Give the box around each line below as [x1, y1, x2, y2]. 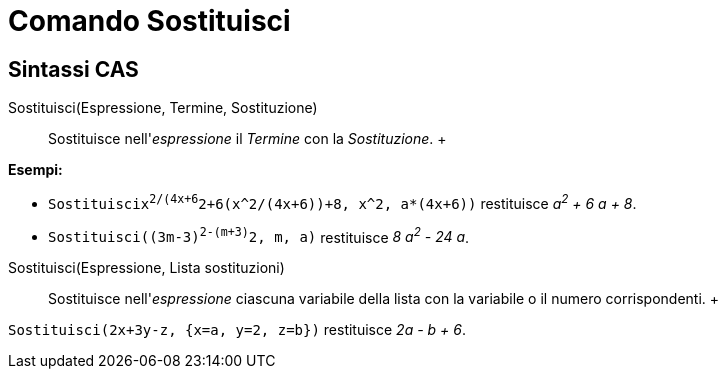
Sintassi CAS [8, 56, 139, 82]
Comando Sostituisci [8, 4, 291, 38]
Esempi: [8, 161, 63, 179]
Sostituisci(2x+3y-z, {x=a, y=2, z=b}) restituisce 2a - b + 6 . [8, 321, 466, 339]
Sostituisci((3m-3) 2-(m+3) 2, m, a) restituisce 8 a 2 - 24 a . [48, 225, 470, 246]
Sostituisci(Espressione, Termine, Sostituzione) [8, 99, 318, 117]
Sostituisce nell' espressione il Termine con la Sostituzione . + [48, 130, 447, 148]
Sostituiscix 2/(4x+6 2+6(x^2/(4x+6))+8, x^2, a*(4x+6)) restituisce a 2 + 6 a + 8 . [48, 192, 637, 212]
